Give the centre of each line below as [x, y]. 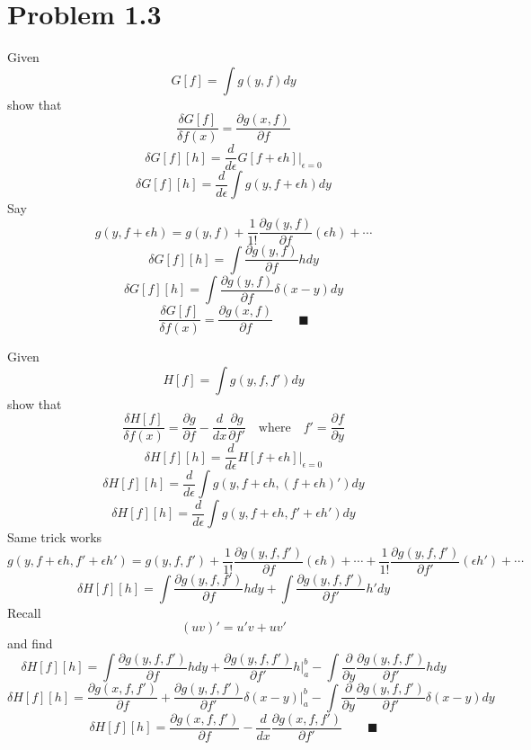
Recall [24, 612]
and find [30, 643]
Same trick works [55, 537]
